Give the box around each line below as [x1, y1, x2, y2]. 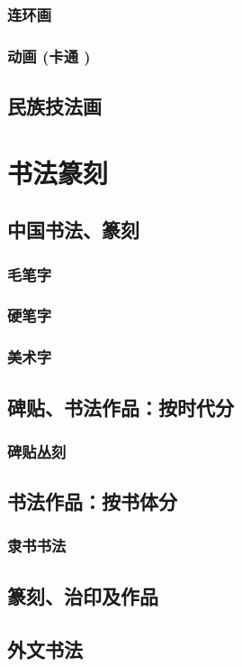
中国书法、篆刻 [7, 216, 139, 244]
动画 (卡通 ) [7, 44, 91, 67]
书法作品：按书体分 [7, 487, 177, 515]
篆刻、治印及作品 [7, 581, 158, 609]
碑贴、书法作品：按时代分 [7, 393, 234, 421]
